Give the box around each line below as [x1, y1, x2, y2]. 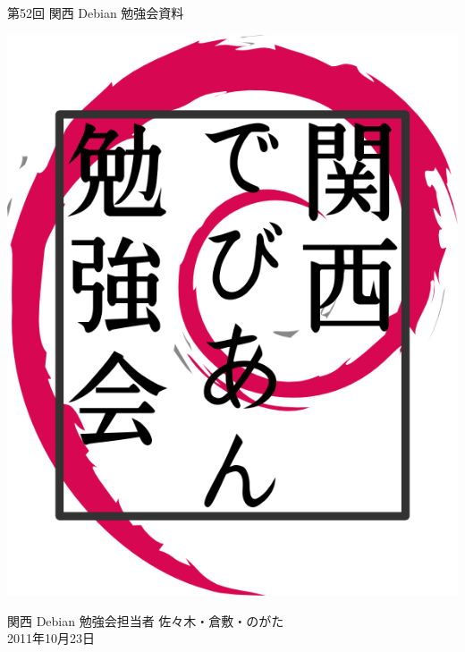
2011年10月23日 [7, 629, 95, 648]
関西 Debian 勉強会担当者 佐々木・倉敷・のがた [7, 611, 284, 630]
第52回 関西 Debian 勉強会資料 [7, 4, 184, 21]
